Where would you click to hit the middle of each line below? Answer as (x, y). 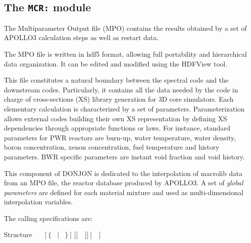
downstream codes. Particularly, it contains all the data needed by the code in (121, 89)
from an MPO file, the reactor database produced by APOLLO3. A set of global (124, 183)
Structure (18, 234)
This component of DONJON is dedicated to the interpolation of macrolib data (123, 173)
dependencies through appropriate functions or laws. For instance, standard (117, 128)
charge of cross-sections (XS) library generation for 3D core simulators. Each (119, 99)
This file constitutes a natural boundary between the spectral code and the (116, 80)
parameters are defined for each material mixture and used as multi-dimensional (124, 192)
